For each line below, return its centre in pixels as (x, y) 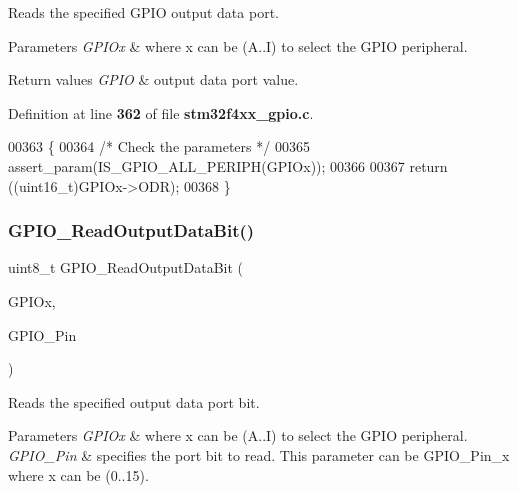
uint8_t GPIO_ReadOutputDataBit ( (126, 267)
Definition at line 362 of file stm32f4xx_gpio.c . (161, 112)
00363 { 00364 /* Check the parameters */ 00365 (159, 146)
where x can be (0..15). (78, 474)
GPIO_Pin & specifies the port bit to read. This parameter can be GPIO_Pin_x (259, 454)
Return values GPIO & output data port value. (153, 79)
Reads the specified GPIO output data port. (143, 12)
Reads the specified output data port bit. (134, 401)
